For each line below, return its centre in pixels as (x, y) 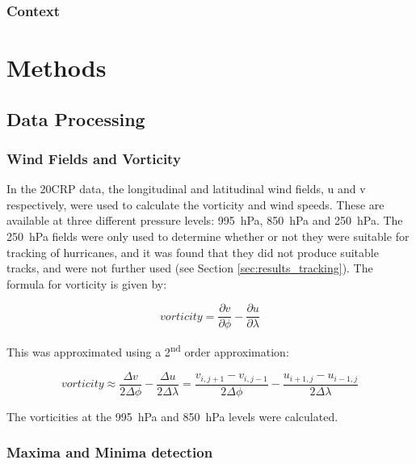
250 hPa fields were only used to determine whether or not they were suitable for (208, 236)
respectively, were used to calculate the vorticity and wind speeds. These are (195, 204)
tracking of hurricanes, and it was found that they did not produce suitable (193, 252)
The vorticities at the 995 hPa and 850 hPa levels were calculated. (172, 416)
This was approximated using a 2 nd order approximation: (148, 351)
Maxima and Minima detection (110, 452)
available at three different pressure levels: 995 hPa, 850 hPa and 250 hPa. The (205, 220)
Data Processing (76, 118)
